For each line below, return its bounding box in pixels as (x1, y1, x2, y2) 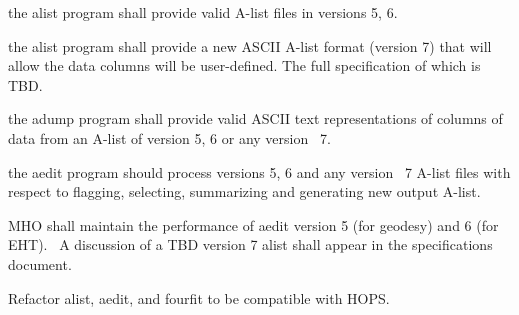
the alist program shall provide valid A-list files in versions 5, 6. (8, 2, 398, 22)
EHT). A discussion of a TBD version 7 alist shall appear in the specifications (8, 234, 493, 255)
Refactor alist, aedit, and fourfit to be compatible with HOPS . (8, 287, 390, 308)
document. (8, 253, 72, 274)
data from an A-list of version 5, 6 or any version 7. (8, 127, 331, 148)
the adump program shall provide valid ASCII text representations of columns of (8, 108, 503, 129)
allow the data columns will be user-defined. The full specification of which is (8, 55, 481, 76)
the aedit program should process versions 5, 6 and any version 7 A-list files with (8, 161, 511, 182)
